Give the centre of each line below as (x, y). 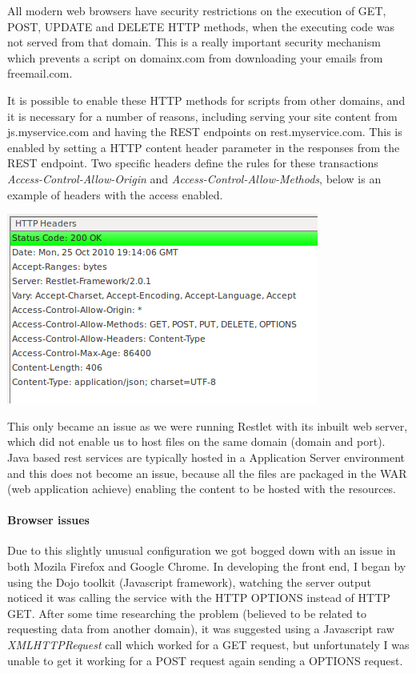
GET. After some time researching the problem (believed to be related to (187, 613)
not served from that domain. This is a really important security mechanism (194, 42)
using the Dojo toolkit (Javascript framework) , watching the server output (190, 582)
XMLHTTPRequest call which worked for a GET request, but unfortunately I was (208, 645)
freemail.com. (40, 73)
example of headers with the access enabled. (115, 194)
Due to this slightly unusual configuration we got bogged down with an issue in (202, 550)
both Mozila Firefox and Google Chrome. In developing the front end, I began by (207, 566)
